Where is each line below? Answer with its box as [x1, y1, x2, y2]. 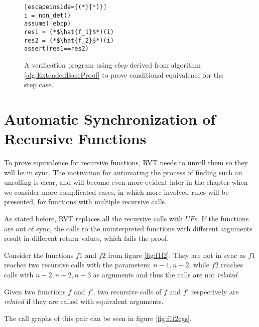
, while [189, 259, 209, 270]
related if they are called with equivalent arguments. [4, 296, 164, 306]
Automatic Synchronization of [4, 108, 216, 129]
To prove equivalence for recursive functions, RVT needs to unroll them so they [4, 157, 248, 168]
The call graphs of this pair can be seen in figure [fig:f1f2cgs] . [4, 312, 192, 323]
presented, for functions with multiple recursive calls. [4, 196, 167, 207]
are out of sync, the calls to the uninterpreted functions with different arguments [4, 223, 252, 233]
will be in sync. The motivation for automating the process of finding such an [4, 167, 242, 177]
